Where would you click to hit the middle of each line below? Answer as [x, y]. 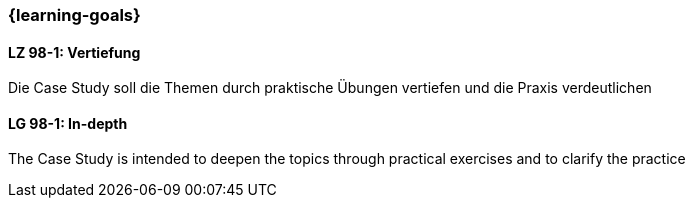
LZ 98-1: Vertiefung [74, 52]
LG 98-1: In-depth [68, 123]
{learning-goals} [74, 15]
